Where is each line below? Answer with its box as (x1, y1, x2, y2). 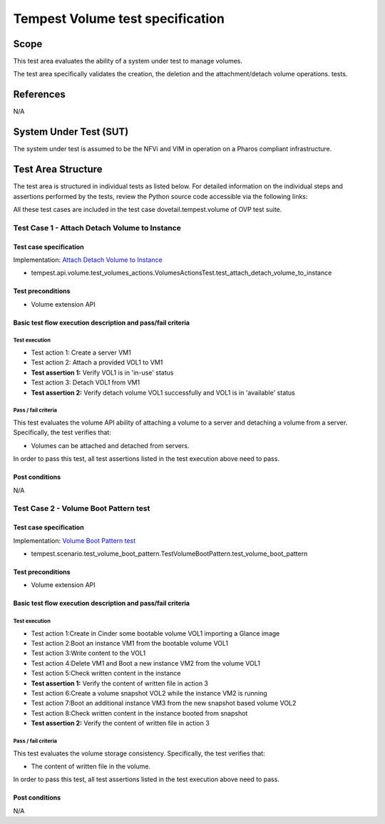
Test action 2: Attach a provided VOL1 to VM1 (31, 358, 163, 367)
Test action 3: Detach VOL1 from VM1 (31, 378, 140, 387)
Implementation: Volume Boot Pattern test (13, 536, 136, 545)
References (13, 88, 66, 101)
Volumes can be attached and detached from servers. (31, 441, 190, 449)
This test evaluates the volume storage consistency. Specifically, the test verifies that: (13, 749, 265, 758)
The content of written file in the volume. (31, 762, 151, 770)
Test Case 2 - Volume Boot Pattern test (13, 504, 150, 514)
